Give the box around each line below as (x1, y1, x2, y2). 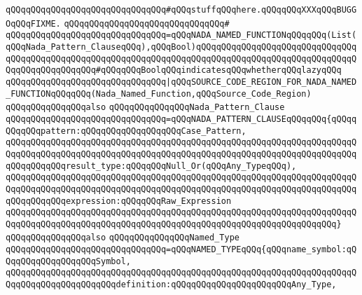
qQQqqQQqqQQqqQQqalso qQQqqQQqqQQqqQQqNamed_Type (6, 233, 239, 243)
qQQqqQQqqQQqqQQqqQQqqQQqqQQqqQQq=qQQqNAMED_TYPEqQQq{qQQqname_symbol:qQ (6, 245, 357, 255)
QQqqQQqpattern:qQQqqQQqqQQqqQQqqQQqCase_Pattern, (6, 125, 246, 136)
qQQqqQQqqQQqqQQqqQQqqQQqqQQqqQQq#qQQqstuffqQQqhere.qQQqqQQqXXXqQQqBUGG (6, 5, 357, 15)
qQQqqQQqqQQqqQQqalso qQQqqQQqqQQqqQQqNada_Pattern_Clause (6, 102, 285, 113)
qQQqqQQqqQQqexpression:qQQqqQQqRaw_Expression (6, 195, 232, 206)
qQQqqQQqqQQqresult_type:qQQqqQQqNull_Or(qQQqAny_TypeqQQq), (6, 160, 297, 171)
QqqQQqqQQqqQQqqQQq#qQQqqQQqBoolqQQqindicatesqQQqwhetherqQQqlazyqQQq (6, 65, 342, 76)
